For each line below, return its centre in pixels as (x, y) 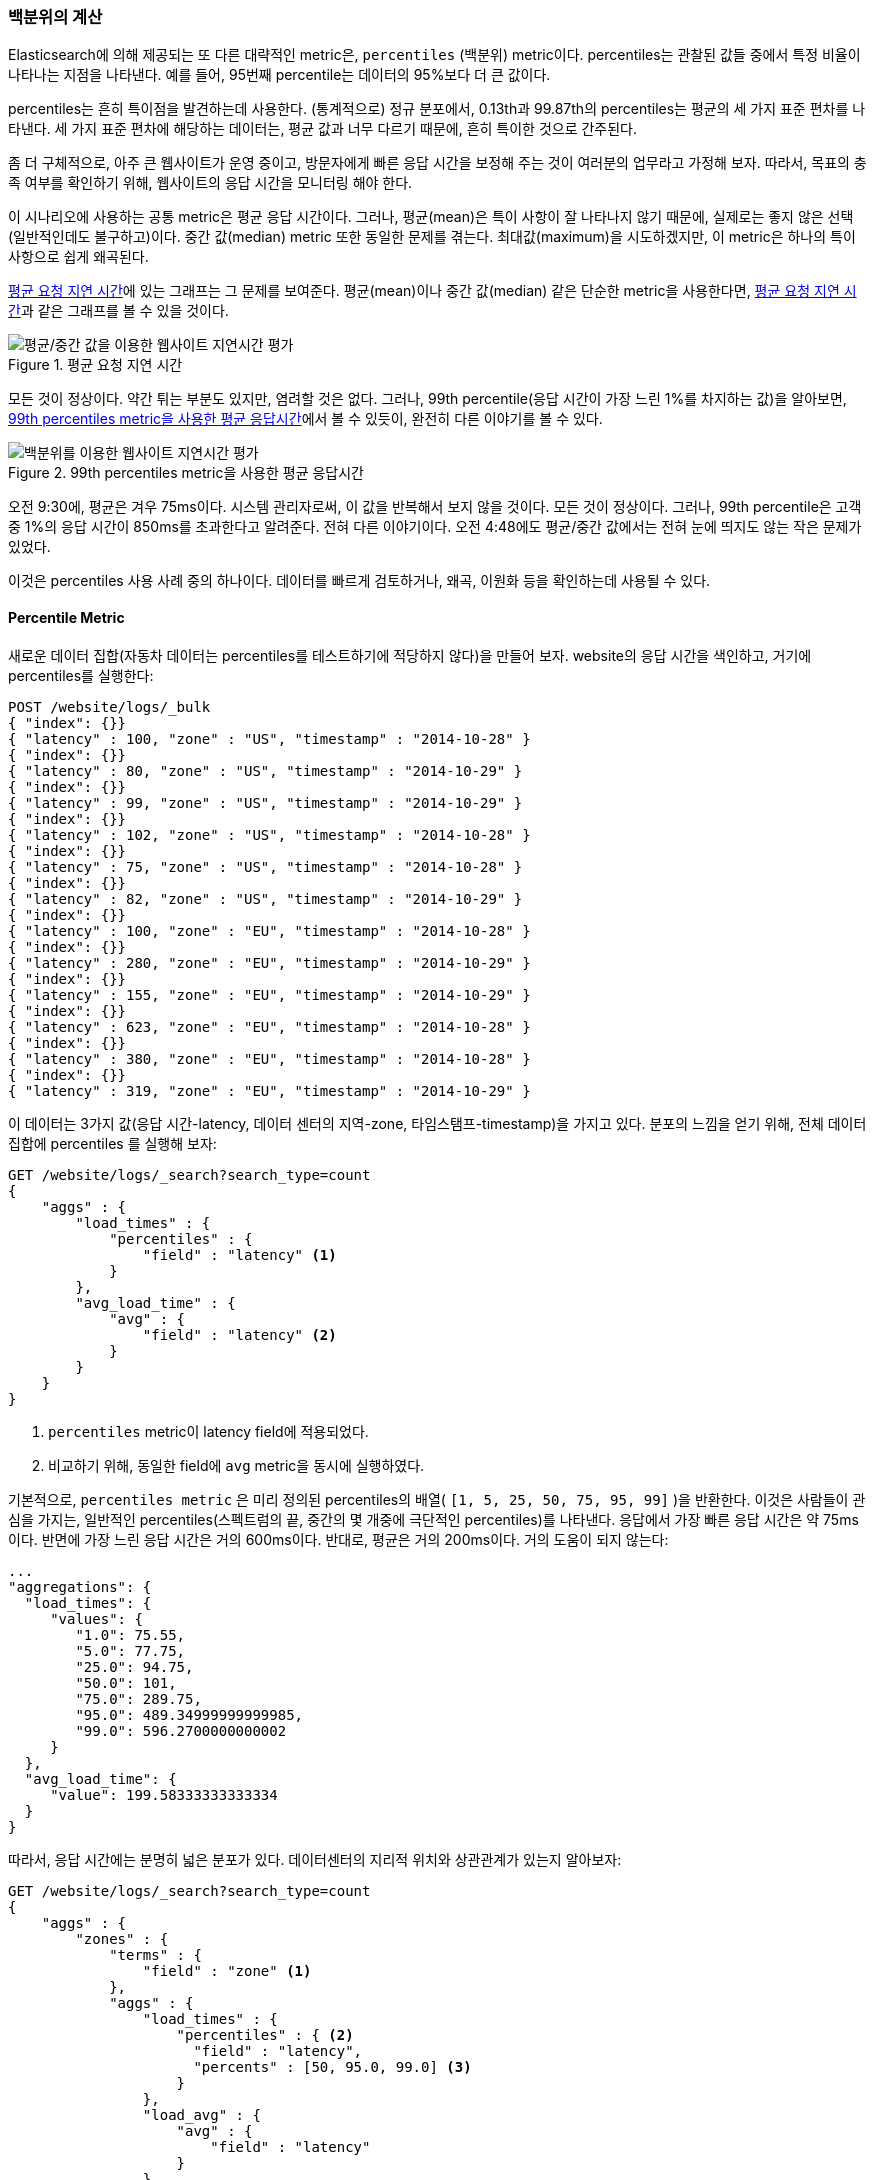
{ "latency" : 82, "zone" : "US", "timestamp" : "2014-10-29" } (265, 898)
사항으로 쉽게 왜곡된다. (78, 257)
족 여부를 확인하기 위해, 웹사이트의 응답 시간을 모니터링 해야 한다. (210, 183)
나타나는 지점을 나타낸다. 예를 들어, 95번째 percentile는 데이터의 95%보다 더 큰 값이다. (279, 75)
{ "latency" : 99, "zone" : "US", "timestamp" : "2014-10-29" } (265, 802)
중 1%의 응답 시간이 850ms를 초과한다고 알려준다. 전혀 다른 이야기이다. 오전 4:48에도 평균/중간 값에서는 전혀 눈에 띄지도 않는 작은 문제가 (435, 527)
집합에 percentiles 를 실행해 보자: (112, 1143)
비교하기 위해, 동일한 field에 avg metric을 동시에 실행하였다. (236, 1465)
